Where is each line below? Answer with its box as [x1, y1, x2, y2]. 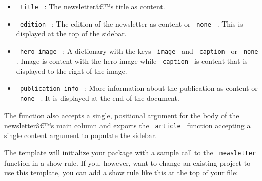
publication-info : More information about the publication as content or [19, 82, 258, 93]
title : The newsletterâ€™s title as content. [19, 1, 165, 11]
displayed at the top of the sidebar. [16, 28, 127, 39]
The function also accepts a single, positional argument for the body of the [4, 110, 239, 121]
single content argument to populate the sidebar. [4, 130, 157, 141]
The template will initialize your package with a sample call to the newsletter [4, 147, 256, 157]
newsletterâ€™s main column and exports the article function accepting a [4, 120, 251, 130]
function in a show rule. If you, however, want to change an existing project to [4, 157, 251, 168]
